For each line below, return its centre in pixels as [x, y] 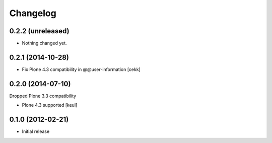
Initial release [36, 131]
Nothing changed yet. [45, 43]
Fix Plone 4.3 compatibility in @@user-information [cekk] [81, 69]
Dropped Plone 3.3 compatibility [43, 96]
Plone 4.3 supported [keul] [50, 105]
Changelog [33, 13]
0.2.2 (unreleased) [40, 31]
